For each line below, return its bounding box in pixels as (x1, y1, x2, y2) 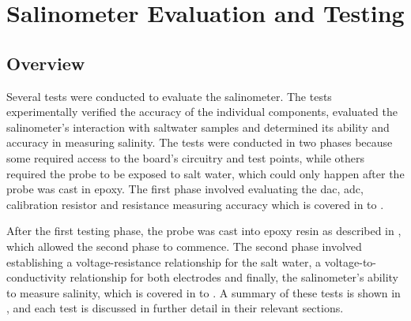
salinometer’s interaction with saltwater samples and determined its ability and (6, 118, 390, 135)
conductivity (6, 269, 66, 286)
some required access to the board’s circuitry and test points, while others (6, 149, 365, 166)
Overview (6, 50, 85, 75)
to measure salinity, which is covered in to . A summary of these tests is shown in (6, 284, 401, 300)
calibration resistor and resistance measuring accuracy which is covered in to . (6, 196, 384, 212)
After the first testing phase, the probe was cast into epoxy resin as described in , (6, 222, 402, 239)
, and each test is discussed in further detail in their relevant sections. (6, 300, 344, 316)
